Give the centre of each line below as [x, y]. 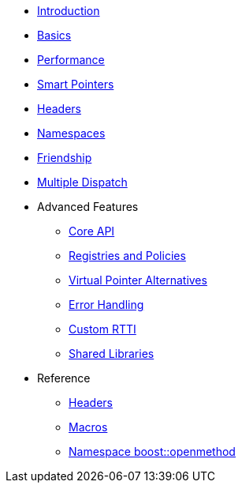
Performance [71, 60]
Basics [54, 35]
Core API [92, 231]
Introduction [69, 11]
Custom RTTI [102, 329]
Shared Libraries [112, 354]
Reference [64, 378]
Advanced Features [88, 207]
